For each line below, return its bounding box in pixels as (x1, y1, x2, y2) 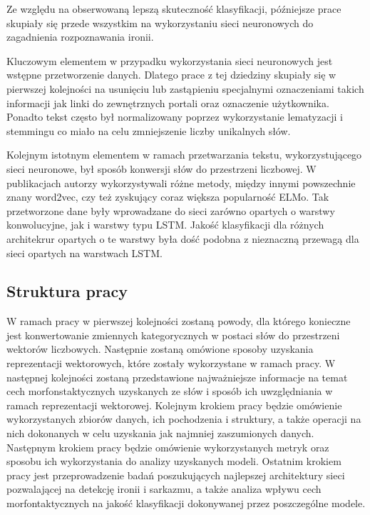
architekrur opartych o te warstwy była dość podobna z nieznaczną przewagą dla (6, 231, 359, 246)
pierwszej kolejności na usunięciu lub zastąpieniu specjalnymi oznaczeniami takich (6, 81, 364, 96)
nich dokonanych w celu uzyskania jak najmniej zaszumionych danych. (6, 426, 314, 441)
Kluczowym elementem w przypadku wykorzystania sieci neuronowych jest (6, 53, 333, 68)
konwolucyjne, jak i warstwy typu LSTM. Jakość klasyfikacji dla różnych (6, 217, 324, 232)
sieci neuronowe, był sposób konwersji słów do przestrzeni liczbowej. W (6, 161, 317, 176)
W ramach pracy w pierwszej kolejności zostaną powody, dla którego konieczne (6, 314, 351, 329)
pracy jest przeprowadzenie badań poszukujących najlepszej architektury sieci (6, 467, 345, 482)
